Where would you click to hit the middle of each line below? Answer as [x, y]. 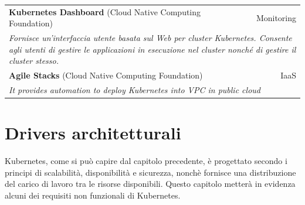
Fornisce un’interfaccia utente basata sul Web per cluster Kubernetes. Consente [150, 38]
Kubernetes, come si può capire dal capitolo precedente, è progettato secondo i [146, 161]
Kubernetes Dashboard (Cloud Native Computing [105, 11]
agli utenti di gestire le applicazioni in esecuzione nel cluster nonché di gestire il [152, 49]
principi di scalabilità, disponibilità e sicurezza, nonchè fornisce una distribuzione [150, 172]
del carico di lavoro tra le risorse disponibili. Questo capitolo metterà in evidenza [150, 184]
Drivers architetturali [93, 133]
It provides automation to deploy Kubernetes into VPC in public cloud [135, 90]
